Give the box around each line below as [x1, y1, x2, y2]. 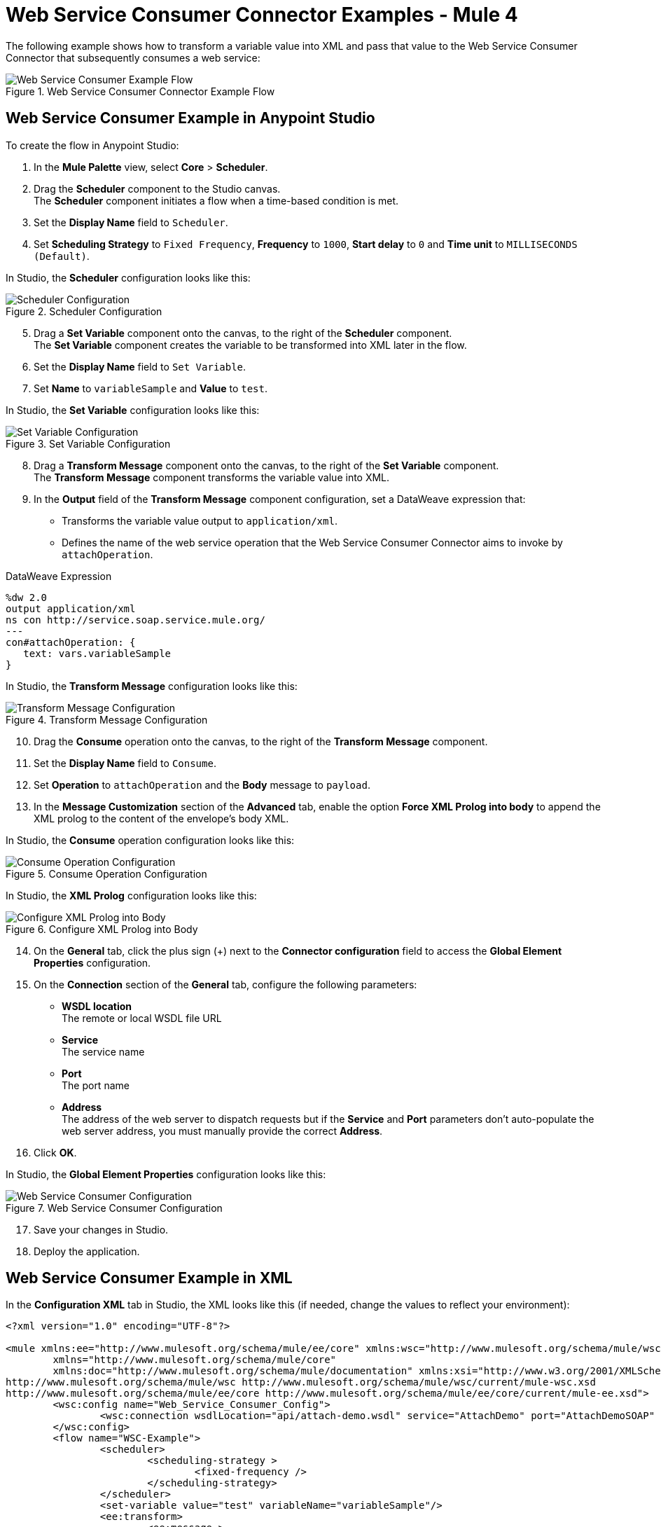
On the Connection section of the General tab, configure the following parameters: [34, 978, 417, 990]
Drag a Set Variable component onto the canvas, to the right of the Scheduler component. [34, 326, 452, 339]
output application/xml [6, 602, 136, 614]
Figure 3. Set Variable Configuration [6, 437, 171, 450]
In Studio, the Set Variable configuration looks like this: [6, 403, 260, 416]
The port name [62, 1079, 130, 1091]
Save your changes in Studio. [34, 1223, 169, 1236]
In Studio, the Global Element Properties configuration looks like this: [6, 1168, 326, 1180]
